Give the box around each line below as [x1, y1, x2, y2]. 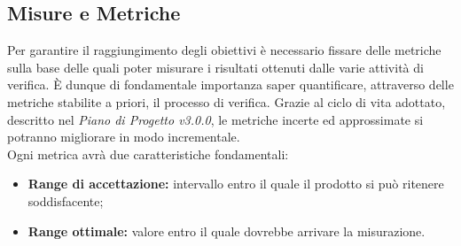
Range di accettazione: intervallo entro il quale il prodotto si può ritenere [27, 174, 444, 193]
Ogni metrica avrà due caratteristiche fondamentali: [7, 144, 289, 163]
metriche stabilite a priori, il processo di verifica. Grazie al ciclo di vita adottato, [7, 92, 446, 111]
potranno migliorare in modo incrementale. [7, 127, 240, 146]
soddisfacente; [27, 191, 104, 210]
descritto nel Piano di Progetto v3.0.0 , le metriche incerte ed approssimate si [7, 110, 424, 128]
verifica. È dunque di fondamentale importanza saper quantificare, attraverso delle [7, 75, 454, 94]
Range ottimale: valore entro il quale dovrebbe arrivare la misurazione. [27, 221, 426, 240]
